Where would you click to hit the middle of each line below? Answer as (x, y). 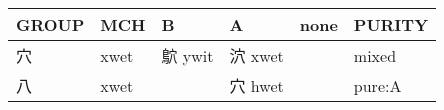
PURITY (391, 24)
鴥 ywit (187, 55)
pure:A (377, 85)
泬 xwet (256, 55)
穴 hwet (256, 85)
